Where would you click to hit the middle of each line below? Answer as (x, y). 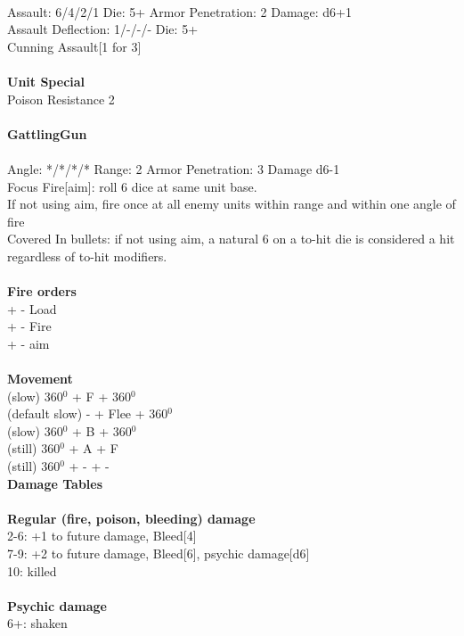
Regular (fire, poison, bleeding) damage (131, 518)
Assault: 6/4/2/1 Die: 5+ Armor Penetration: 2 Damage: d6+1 (180, 11)
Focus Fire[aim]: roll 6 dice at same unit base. (132, 186)
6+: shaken (37, 623)
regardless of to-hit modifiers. (87, 256)
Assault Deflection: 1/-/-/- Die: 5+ (103, 29)
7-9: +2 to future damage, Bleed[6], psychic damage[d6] (159, 553)
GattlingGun (47, 133)
